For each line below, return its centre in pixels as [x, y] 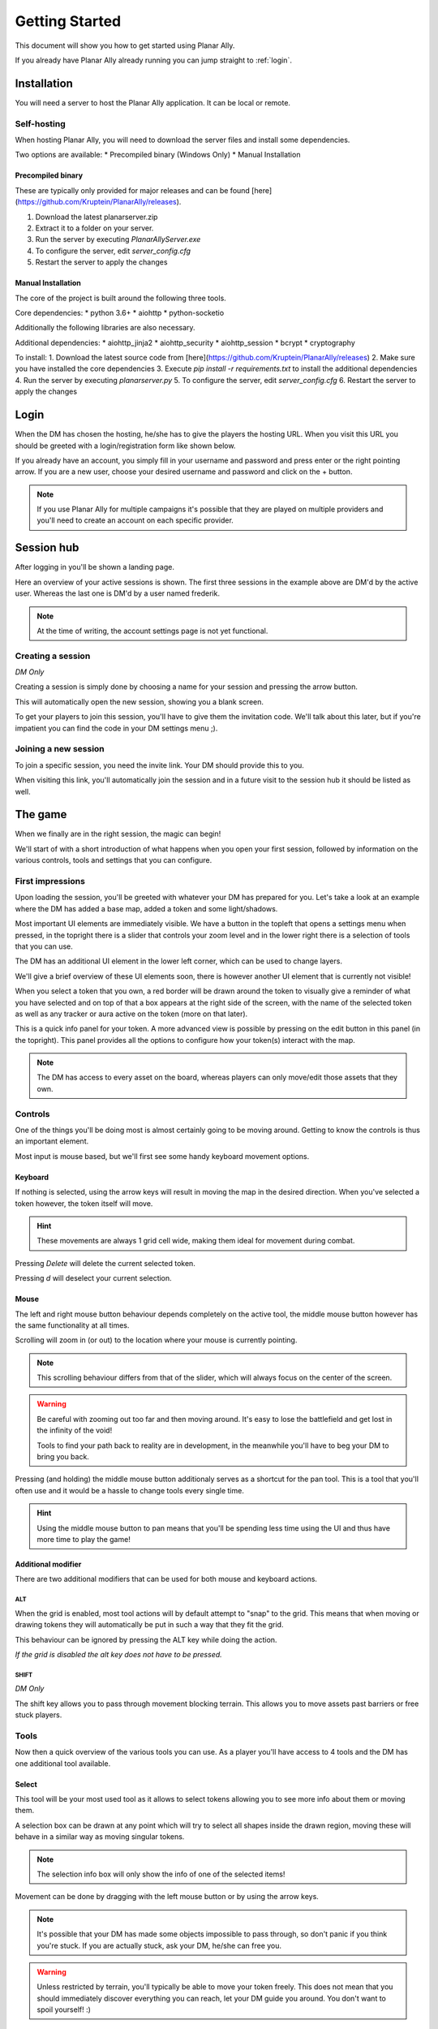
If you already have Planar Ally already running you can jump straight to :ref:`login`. [153, 60]
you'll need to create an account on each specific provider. [135, 520]
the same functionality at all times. [72, 1325]
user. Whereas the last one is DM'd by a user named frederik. [118, 593]
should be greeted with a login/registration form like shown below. [125, 446]
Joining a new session [60, 749]
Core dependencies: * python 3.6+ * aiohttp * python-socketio [120, 312]
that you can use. [44, 946]
